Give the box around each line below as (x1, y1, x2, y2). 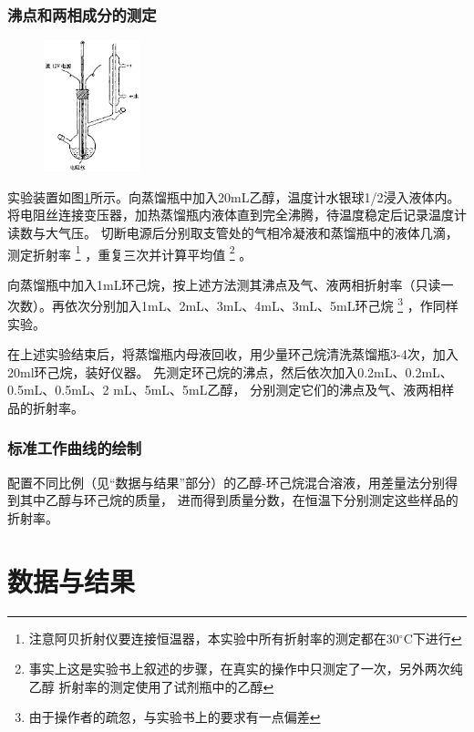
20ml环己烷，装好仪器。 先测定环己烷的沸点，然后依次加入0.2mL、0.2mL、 (7, 362, 453, 381)
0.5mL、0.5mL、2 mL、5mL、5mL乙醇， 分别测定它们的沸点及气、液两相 (7, 380, 442, 399)
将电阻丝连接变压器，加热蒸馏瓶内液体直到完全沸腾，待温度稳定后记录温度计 (7, 205, 467, 224)
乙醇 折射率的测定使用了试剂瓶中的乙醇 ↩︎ (28, 676, 274, 696)
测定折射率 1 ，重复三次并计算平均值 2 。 (7, 242, 252, 263)
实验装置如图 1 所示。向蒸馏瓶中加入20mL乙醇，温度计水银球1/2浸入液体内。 (7, 187, 460, 206)
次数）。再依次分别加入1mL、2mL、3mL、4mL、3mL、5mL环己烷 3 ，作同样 (7, 294, 459, 314)
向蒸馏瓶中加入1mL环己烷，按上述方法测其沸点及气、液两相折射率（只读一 (7, 274, 454, 294)
